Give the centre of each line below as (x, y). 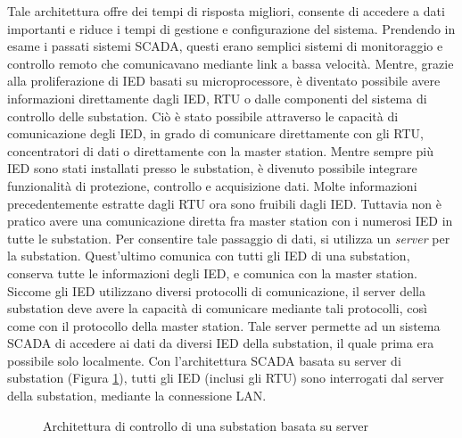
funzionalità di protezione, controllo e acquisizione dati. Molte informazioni (212, 185)
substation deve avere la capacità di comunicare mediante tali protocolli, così (217, 308)
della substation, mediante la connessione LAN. (137, 396)
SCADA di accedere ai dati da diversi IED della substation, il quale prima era (221, 343)
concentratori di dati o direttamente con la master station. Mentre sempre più (221, 150)
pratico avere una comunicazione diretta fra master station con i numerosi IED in (230, 221)
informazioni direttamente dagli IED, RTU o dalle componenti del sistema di (217, 98)
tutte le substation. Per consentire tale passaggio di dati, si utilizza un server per (229, 238)
